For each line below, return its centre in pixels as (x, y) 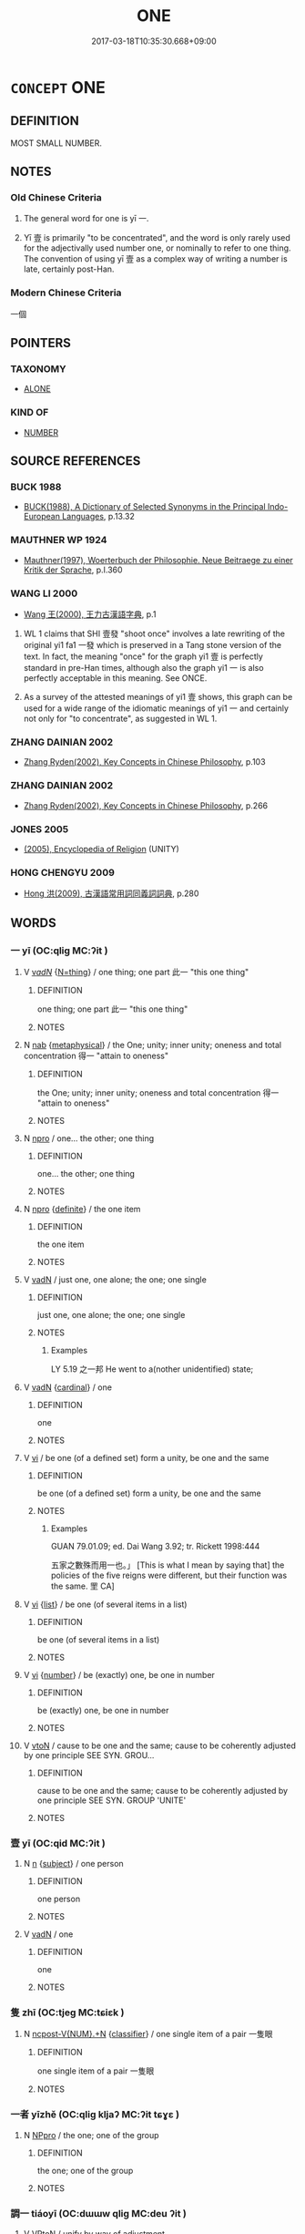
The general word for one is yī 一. (86, 219)
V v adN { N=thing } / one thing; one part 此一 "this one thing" (136, 972)
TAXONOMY (38, 369)
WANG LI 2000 (44, 593)
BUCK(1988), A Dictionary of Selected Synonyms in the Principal (145, 507)
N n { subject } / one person (73, 1864)
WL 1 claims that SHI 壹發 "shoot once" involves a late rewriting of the (154, 633)
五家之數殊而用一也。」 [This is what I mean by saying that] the (168, 1565)
